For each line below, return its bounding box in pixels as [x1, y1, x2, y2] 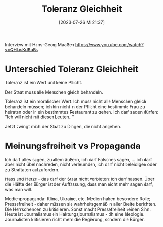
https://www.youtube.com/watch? [75, 41, 144, 47]
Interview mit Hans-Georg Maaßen [5, 41, 74, 47]
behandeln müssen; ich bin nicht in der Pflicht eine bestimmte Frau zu [5, 103, 145, 110]
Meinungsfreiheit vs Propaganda [5, 141, 141, 151]
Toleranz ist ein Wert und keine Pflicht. [5, 80, 83, 85]
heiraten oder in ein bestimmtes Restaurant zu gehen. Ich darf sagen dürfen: [5, 109, 159, 114]
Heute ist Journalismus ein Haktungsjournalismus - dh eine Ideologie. [5, 211, 145, 217]
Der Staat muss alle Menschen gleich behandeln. [5, 89, 103, 95]
